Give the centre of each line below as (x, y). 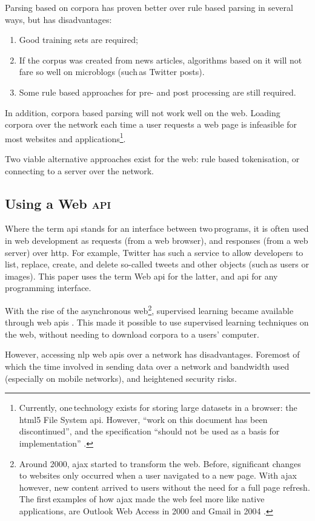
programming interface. (48, 288)
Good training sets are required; (78, 40)
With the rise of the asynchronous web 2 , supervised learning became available (149, 309)
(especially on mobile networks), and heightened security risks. (121, 378)
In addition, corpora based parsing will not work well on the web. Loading (143, 112)
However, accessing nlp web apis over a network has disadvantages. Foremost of (152, 354)
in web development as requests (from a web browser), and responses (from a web (157, 240)
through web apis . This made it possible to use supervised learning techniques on (157, 322)
